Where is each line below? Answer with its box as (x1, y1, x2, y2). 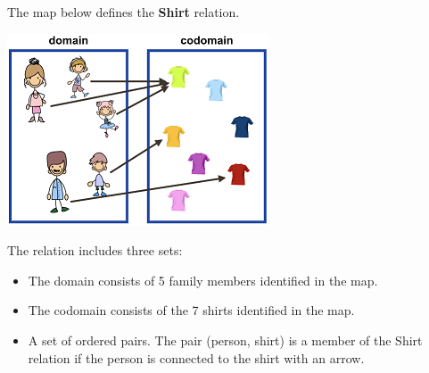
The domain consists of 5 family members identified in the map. (28, 270, 378, 289)
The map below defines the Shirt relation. (7, 3, 240, 21)
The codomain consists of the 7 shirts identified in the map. (28, 301, 355, 319)
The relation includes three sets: (7, 241, 183, 260)
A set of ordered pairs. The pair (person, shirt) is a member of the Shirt (28, 330, 423, 349)
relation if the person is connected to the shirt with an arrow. (28, 348, 365, 367)
